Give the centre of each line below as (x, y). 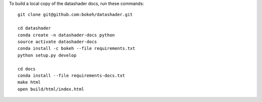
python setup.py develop (47, 55)
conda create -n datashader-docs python (66, 35)
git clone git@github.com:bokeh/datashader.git (75, 15)
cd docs (27, 69)
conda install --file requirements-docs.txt (72, 75)
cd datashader (34, 28)
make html (29, 82)
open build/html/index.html (51, 89)
